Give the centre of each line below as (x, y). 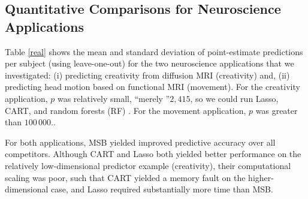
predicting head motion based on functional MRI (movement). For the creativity (153, 87)
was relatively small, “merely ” (114, 98)
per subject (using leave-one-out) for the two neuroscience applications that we (150, 63)
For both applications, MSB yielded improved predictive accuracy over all (140, 142)
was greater (277, 110)
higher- (261, 177)
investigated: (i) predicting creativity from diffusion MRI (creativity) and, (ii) (147, 75)
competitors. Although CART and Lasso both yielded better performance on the (153, 154)
